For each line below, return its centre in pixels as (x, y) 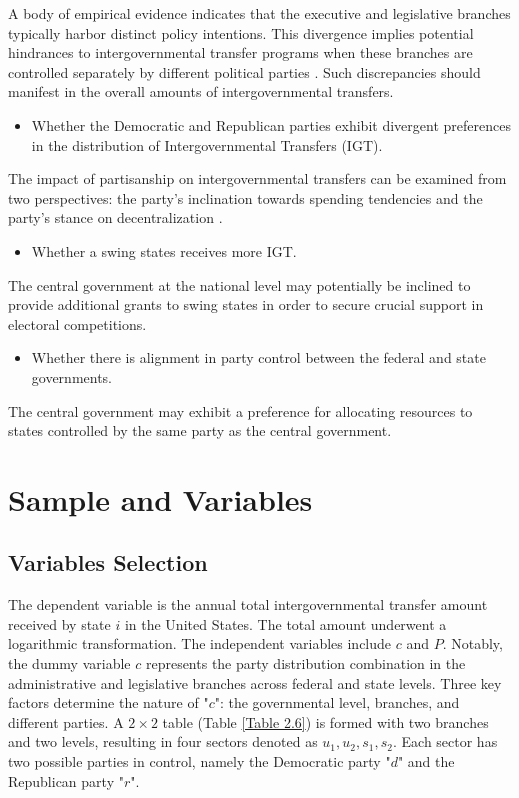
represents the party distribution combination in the (305, 663)
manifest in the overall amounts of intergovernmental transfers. (201, 91)
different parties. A (66, 721)
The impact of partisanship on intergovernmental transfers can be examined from (257, 178)
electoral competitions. (77, 323)
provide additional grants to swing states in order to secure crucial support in (246, 304)
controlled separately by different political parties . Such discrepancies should (244, 71)
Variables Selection (108, 562)
